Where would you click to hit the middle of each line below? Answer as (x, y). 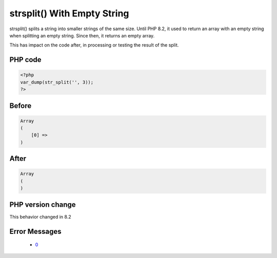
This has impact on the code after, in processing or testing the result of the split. (94, 45)
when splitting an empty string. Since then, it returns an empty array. (82, 35)
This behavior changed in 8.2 (40, 217)
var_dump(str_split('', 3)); (57, 82)
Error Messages (35, 231)
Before (21, 106)
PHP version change (43, 205)
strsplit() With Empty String (69, 13)
